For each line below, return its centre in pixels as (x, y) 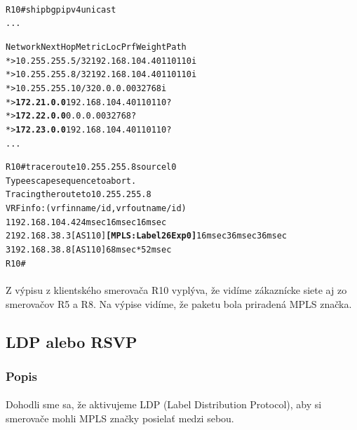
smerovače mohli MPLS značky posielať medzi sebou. (120, 418)
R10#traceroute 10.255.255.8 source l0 (91, 167)
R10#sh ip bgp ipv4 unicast (61, 9)
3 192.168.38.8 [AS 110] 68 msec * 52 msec (89, 250)
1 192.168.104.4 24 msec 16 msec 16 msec (86, 222)
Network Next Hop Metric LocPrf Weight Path (96, 47)
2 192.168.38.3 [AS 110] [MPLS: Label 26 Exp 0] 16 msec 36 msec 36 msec (146, 236)
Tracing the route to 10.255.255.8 (79, 195)
